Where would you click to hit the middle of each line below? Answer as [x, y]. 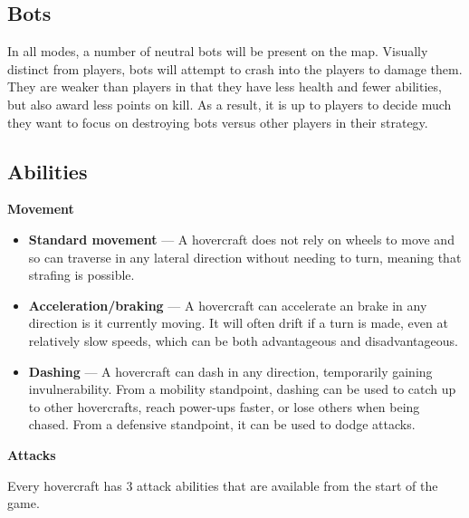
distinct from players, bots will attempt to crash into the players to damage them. [235, 68]
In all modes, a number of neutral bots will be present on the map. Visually [218, 51]
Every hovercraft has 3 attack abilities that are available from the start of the [223, 485]
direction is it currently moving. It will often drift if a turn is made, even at [238, 323]
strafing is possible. [81, 275]
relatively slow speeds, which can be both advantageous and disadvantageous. [243, 340]
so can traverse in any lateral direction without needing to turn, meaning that [245, 257]
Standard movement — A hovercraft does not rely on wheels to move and [241, 239]
